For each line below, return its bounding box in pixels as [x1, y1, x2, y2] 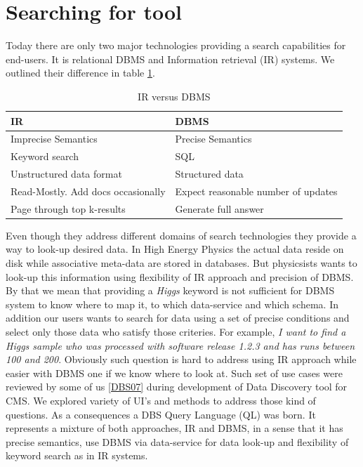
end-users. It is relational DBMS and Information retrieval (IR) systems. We [6, 51, 335, 66]
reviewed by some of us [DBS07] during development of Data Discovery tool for [6, 379, 348, 394]
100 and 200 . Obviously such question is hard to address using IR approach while [6, 352, 357, 367]
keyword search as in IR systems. [6, 448, 148, 463]
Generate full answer [175, 201, 264, 216]
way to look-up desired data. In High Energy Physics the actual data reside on [6, 242, 344, 256]
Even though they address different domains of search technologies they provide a [6, 228, 357, 242]
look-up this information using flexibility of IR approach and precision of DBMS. [6, 269, 354, 284]
